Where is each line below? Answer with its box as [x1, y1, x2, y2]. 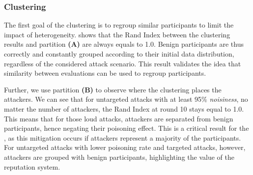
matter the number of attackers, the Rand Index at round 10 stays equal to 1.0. [4, 103, 244, 114]
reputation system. [4, 161, 60, 172]
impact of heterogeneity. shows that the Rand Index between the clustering [4, 29, 230, 39]
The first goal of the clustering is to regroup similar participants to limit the [4, 20, 234, 30]
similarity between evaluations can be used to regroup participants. [4, 68, 206, 78]
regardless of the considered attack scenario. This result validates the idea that [4, 58, 241, 68]
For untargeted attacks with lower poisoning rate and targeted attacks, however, [4, 142, 246, 152]
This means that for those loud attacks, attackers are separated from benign [4, 113, 233, 123]
